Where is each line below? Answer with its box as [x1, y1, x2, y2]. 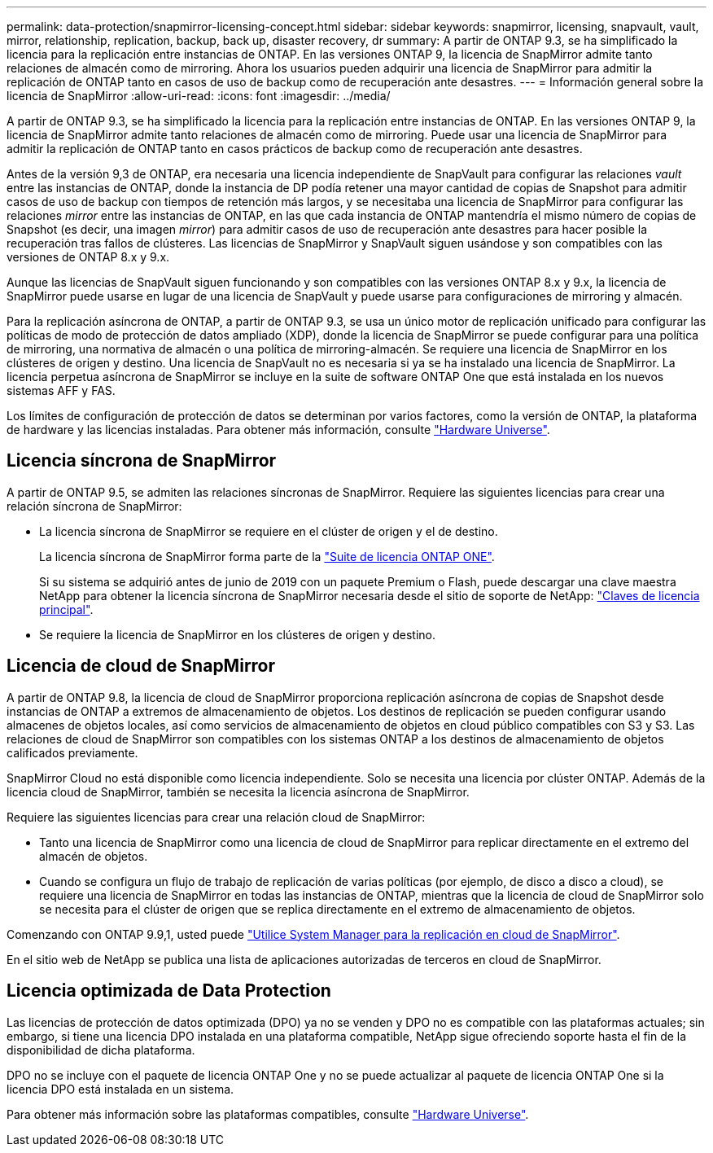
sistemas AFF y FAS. [7, 384, 116, 397]
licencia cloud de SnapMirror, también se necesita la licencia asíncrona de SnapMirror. [7, 784, 470, 799]
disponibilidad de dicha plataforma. [7, 1042, 195, 1057]
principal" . [39, 602, 94, 616]
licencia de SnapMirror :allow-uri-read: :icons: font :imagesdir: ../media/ [7, 89, 391, 103]
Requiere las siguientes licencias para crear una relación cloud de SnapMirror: [7, 809, 426, 824]
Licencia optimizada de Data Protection [7, 980, 331, 1002]
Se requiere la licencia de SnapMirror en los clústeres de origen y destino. [39, 627, 436, 642]
